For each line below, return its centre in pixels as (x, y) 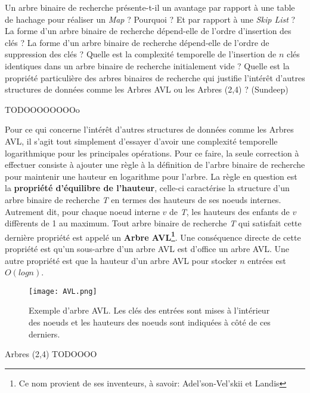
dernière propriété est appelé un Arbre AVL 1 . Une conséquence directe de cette (153, 236)
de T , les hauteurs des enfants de (230, 211)
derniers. (44, 334)
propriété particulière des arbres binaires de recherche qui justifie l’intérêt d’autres (155, 77)
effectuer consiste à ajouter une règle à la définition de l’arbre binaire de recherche (155, 165)
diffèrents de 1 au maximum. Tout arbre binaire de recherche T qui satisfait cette (153, 223)
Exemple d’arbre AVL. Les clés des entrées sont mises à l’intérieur (149, 310)
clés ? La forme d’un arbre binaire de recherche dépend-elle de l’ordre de (137, 42)
